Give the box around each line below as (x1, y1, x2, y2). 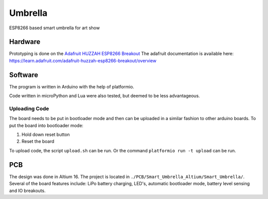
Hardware (9, 38, 41, 46)
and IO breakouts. (9, 188, 46, 194)
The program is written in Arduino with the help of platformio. (9, 83, 134, 89)
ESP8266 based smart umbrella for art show (9, 25, 100, 31)
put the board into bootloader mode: (9, 122, 84, 129)
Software (9, 70, 38, 79)
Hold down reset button (21, 132, 70, 137)
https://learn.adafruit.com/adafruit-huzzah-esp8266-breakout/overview (9, 58, 156, 64)
